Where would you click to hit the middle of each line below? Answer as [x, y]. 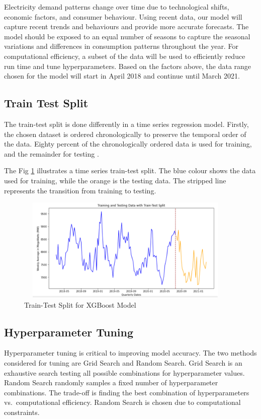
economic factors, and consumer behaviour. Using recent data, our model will [123, 16]
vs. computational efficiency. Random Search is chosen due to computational [122, 402]
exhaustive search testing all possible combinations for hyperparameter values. [124, 372]
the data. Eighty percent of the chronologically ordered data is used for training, [128, 144]
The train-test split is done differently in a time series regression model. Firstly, [126, 124]
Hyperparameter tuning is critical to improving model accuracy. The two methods [130, 353]
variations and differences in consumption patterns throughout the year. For [121, 46]
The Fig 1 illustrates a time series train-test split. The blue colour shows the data [130, 170]
